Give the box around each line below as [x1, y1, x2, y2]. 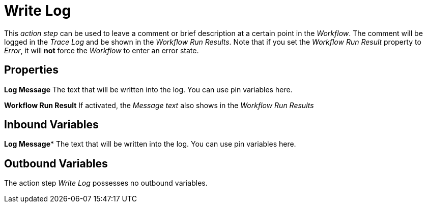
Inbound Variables [4, 118, 99, 131]
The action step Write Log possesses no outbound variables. [4, 179, 208, 188]
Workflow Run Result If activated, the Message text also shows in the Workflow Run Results [4, 100, 314, 110]
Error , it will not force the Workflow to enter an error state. [4, 46, 199, 55]
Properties [4, 63, 59, 77]
